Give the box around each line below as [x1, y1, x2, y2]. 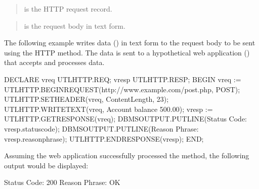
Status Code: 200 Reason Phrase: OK [4, 177, 120, 187]
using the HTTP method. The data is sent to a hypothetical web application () [4, 47, 250, 57]
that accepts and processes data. [4, 57, 105, 68]
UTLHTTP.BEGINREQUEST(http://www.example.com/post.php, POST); [4, 84, 240, 94]
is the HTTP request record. [24, 4, 112, 14]
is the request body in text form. [24, 20, 125, 31]
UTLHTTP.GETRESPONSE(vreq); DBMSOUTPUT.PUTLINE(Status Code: [4, 113, 247, 124]
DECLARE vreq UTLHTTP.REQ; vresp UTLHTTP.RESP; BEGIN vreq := [4, 74, 241, 84]
